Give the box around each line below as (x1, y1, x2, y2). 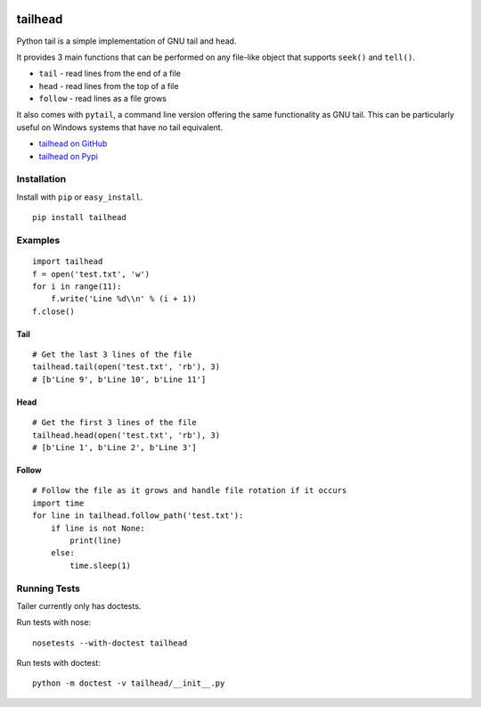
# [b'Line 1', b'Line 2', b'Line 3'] (32, 442, 198, 453)
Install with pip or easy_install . (16, 192, 143, 202)
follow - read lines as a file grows (38, 94, 167, 104)
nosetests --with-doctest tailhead (32, 637, 188, 648)
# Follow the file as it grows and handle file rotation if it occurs (32, 486, 347, 496)
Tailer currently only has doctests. (16, 600, 142, 611)
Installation (16, 173, 67, 185)
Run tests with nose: (16, 617, 92, 628)
